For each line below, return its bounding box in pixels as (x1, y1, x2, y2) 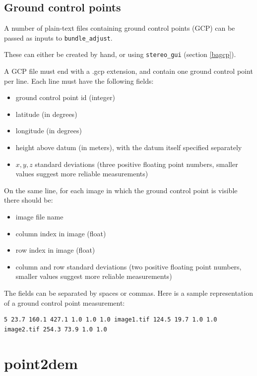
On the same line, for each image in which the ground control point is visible (4, 185, 238, 195)
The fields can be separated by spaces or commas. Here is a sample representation (4, 288, 253, 298)
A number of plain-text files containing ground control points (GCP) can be (4, 23, 235, 33)
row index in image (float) (15, 245, 95, 255)
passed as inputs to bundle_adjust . (4, 32, 113, 43)
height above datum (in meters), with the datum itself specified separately (15, 142, 242, 153)
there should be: (4, 195, 53, 205)
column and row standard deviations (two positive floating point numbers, (15, 261, 242, 271)
